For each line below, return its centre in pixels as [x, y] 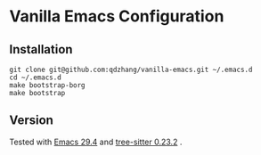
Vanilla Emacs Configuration [117, 16]
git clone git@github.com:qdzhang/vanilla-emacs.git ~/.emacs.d [131, 69]
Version [31, 121]
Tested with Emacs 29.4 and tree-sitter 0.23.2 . [96, 142]
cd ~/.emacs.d [36, 77]
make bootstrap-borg [48, 86]
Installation [41, 49]
